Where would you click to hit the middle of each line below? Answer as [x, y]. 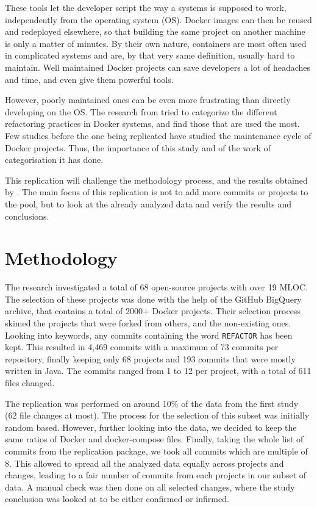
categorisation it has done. [54, 160]
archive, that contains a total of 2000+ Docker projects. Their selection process [153, 311]
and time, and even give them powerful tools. [89, 79]
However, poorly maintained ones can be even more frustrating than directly [148, 100]
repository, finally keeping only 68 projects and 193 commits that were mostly [150, 358]
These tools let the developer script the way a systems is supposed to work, [146, 7]
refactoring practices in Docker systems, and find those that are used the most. [152, 124]
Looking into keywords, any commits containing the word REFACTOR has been [149, 335]
